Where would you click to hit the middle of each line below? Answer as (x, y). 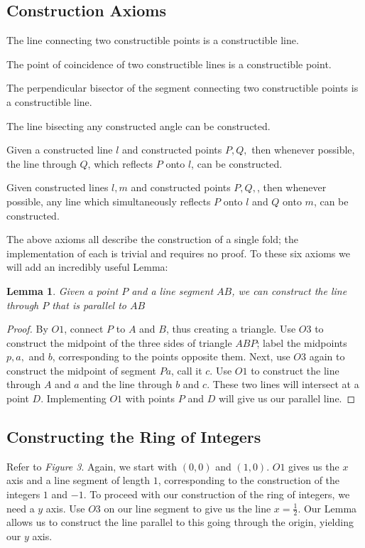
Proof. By (27, 329)
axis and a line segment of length (78, 480)
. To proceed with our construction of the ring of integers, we (217, 494)
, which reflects (120, 163)
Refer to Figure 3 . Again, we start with (92, 466)
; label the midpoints (302, 342)
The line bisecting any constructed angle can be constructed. (138, 125)
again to (327, 356)
